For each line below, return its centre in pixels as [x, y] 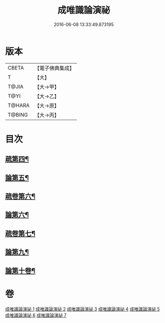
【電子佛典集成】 [55, 68]
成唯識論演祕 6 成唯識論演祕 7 [36, 315]
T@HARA [19, 105]
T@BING [18, 115]
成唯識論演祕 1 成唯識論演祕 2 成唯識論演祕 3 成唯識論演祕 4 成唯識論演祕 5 [82, 309]
